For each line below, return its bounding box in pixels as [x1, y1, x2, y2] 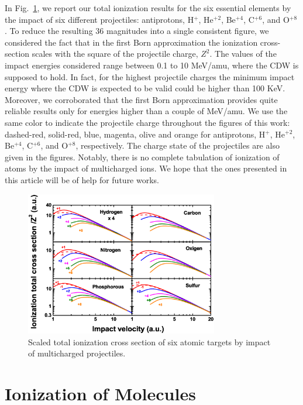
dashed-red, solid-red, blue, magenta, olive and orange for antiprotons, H [5, 128, 266, 140]
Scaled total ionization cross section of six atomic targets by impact [28, 335, 271, 348]
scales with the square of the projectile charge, [32, 47, 198, 60]
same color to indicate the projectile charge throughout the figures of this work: [5, 116, 290, 128]
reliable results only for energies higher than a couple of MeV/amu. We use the [5, 105, 288, 117]
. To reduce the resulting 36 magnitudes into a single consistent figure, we [5, 25, 269, 37]
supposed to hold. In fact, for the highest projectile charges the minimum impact [5, 70, 295, 83]
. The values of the [209, 47, 277, 60]
